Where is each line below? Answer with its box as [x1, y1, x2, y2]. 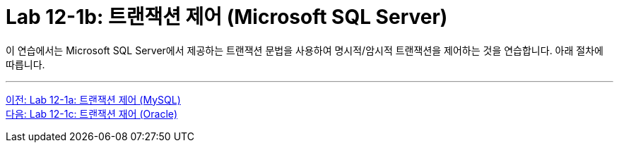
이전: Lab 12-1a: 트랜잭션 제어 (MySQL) [6, 93, 181, 106]
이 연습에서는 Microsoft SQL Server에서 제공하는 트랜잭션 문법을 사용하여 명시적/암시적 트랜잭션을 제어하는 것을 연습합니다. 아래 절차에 [6, 44, 603, 56]
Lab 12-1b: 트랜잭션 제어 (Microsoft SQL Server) [6, 5, 448, 29]
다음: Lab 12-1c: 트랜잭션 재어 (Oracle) [6, 107, 178, 120]
